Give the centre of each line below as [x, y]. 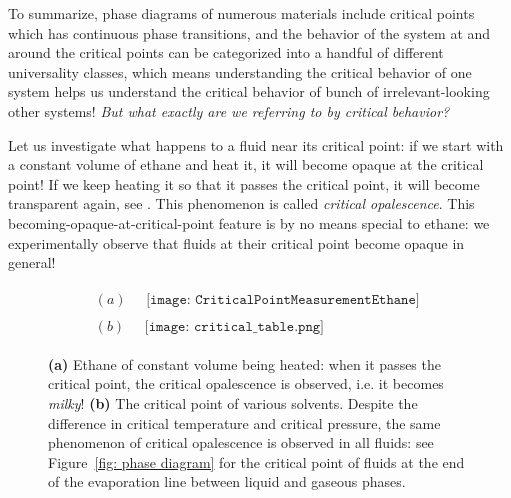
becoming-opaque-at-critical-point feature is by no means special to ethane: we [249, 222]
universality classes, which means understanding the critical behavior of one [240, 71]
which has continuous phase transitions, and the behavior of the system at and [249, 32]
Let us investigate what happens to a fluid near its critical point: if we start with [256, 144]
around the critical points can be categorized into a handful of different [226, 52]
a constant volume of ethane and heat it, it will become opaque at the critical [246, 164]
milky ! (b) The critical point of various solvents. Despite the [233, 403]
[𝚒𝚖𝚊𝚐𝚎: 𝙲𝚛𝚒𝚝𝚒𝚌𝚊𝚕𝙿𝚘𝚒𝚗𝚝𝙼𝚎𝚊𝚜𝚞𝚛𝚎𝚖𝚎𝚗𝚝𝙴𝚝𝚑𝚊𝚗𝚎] [283, 299]
